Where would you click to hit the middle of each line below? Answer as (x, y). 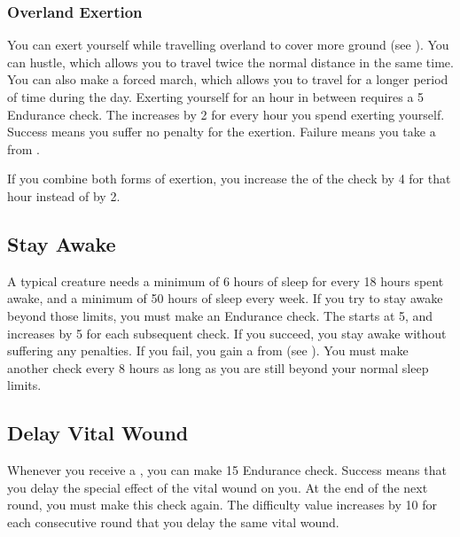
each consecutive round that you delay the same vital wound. (173, 521)
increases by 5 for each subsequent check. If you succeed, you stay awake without (227, 333)
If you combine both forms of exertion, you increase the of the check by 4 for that (229, 179)
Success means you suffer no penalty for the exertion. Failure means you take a (222, 132)
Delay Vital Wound (98, 433)
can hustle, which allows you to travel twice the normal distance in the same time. (230, 62)
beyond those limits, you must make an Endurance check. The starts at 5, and (220, 315)
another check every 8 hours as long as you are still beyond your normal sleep (218, 367)
